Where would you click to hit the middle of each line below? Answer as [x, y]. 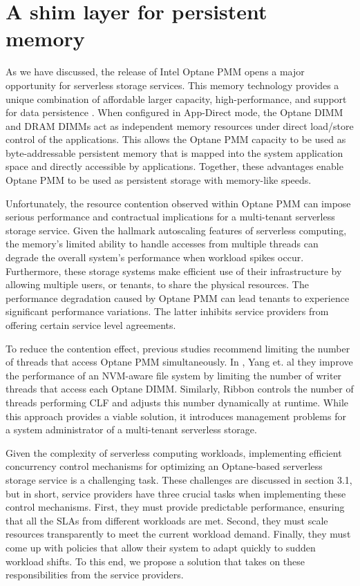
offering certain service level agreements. [91, 325]
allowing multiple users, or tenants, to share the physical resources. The [157, 284]
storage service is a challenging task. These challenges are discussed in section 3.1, [179, 479]
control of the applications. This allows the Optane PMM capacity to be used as [176, 139]
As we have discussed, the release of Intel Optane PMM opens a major [155, 72]
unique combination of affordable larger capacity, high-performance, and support [176, 98]
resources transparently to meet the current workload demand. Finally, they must [178, 534]
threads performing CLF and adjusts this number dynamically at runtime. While [177, 402]
